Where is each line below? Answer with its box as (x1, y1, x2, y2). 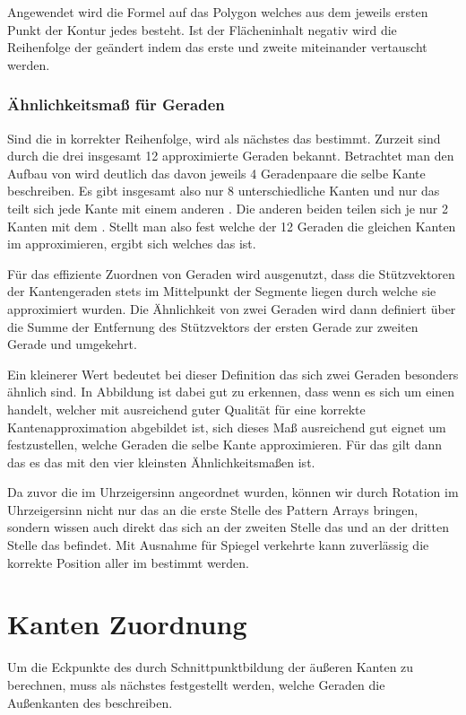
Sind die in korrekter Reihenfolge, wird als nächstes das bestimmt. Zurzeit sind (7, 128, 441, 147)
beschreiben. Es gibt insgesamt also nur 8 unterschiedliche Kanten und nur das (7, 181, 440, 200)
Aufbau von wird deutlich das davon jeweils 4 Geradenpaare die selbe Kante (7, 163, 426, 182)
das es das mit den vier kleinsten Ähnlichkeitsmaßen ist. (7, 452, 315, 471)
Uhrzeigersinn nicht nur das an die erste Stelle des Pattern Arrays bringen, (7, 500, 419, 519)
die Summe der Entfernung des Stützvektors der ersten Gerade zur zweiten (7, 317, 419, 336)
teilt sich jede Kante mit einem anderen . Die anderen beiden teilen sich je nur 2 (7, 198, 448, 217)
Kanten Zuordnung (7, 606, 247, 642)
